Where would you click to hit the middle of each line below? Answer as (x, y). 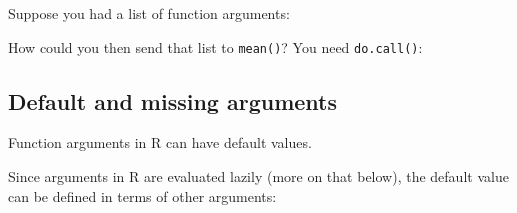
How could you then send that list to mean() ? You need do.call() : (215, 46)
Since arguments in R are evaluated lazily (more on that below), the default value (258, 176)
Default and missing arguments (173, 100)
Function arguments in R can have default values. (160, 142)
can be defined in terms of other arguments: (142, 195)
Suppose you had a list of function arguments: (149, 13)
